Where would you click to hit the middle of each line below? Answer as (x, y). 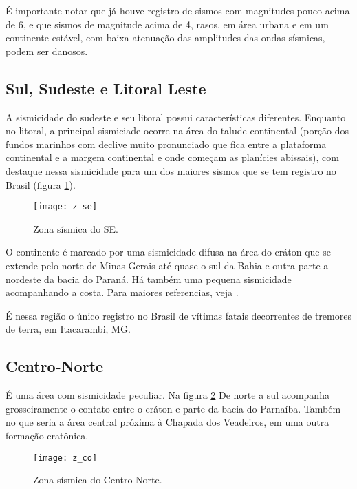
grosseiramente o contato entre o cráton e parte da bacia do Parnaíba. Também (173, 408)
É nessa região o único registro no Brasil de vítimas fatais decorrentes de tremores (178, 315)
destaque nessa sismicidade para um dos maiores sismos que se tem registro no (171, 170)
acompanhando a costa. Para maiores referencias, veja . (122, 292)
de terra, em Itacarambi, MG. (68, 329)
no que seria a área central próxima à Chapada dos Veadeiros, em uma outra (167, 422)
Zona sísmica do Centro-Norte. (98, 480)
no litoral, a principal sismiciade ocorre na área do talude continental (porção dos (177, 131)
